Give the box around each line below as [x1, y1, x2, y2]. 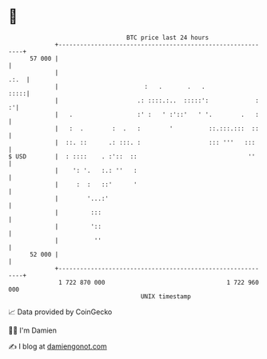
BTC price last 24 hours [126, 34, 209, 42]
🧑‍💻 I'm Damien [8, 325, 58, 335]
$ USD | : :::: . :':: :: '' [8, 152, 256, 161]
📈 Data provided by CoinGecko [8, 307, 113, 317]
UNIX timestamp [140, 292, 192, 301]
